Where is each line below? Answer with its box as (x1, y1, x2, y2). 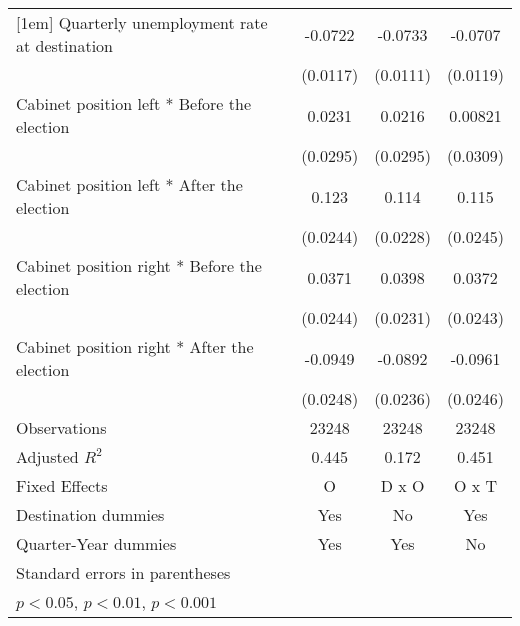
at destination (16, 34, 113, 57)
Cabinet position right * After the (16, 335, 254, 358)
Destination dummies (16, 503, 165, 526)
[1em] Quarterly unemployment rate (16, 11, 268, 34)
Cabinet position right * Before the (16, 254, 262, 277)
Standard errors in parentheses (16, 561, 231, 584)
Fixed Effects (16, 474, 108, 497)
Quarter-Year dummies (16, 532, 177, 555)
